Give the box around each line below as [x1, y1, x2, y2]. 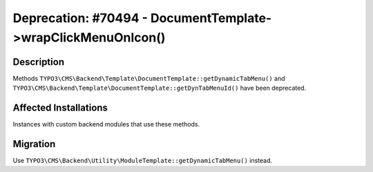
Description [12, 56, 65, 68]
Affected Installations [12, 102, 108, 114]
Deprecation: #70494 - [12, 10, 149, 26]
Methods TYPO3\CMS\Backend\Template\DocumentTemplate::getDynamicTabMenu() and [12, 74, 286, 82]
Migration [12, 138, 56, 150]
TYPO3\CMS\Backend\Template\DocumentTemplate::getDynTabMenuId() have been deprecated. [12, 84, 307, 93]
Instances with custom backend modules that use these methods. [12, 120, 200, 128]
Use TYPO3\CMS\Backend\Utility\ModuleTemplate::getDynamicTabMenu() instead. [12, 156, 273, 165]
